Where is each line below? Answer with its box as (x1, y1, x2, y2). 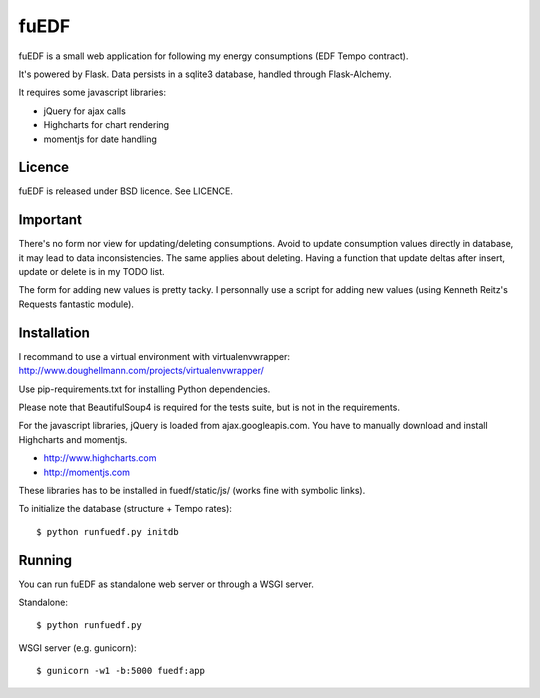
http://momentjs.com (43, 466, 130, 478)
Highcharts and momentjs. (18, 433, 128, 445)
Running (18, 551, 73, 569)
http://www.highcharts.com (43, 452, 157, 464)
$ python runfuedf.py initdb (36, 526, 179, 537)
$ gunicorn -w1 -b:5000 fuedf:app (36, 665, 205, 677)
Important (18, 211, 82, 229)
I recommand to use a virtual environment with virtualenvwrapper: (18, 350, 290, 362)
